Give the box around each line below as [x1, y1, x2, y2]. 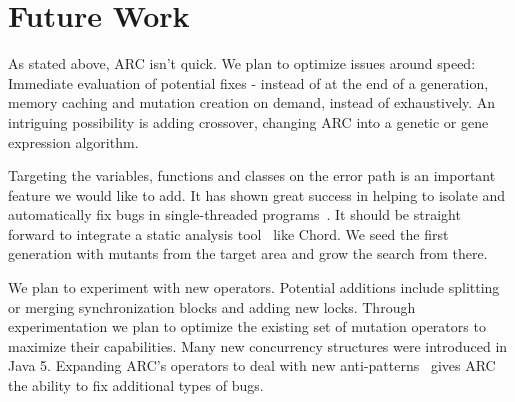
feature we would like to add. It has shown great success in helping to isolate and [8, 184, 506, 205]
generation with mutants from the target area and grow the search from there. [8, 243, 488, 264]
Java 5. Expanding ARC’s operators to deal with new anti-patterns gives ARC [8, 355, 496, 376]
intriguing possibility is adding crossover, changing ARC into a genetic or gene [8, 111, 489, 132]
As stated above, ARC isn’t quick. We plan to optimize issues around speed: [8, 53, 476, 74]
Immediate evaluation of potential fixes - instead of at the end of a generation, [8, 72, 489, 93]
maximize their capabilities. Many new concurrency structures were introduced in [8, 335, 508, 356]
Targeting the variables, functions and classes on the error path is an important [8, 165, 496, 186]
